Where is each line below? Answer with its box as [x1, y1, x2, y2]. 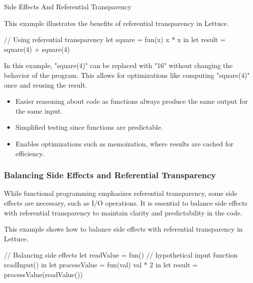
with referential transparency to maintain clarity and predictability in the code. [4, 207, 242, 217]
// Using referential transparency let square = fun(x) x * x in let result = [4, 34, 226, 45]
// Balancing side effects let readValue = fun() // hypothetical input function [4, 250, 238, 260]
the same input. [15, 105, 63, 116]
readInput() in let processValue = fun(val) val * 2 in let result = [4, 259, 198, 269]
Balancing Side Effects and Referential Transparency [4, 169, 216, 181]
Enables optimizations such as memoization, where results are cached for [15, 138, 234, 148]
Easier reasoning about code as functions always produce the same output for [15, 96, 248, 106]
